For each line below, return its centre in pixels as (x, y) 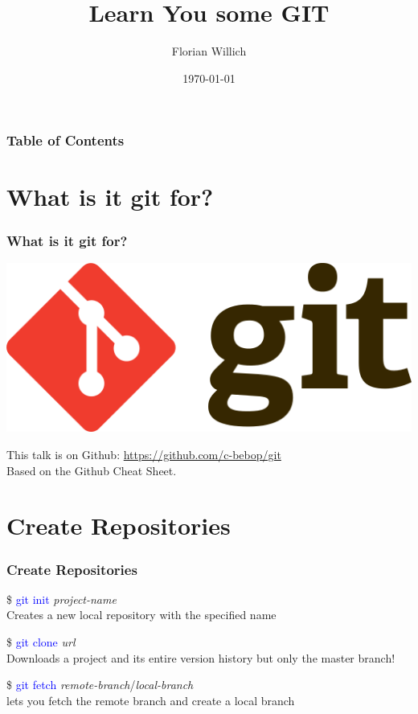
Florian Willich (209, 51)
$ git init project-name (61, 599)
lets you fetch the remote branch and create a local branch (151, 700)
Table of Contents (66, 140)
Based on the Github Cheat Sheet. (92, 470)
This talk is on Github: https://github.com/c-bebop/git (144, 455)
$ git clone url (41, 642)
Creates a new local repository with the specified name (141, 615)
